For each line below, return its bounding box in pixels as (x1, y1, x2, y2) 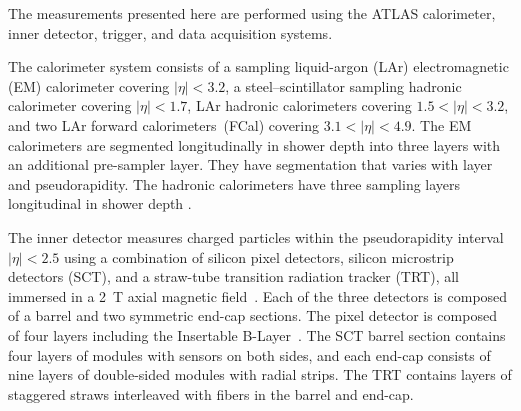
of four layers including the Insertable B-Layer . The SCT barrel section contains (8, 324, 506, 345)
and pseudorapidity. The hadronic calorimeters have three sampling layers (8, 173, 461, 194)
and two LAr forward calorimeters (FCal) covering (8, 114, 320, 135)
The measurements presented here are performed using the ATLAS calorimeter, (8, 3, 496, 23)
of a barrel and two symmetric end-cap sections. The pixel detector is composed (8, 305, 497, 326)
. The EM (411, 114, 472, 135)
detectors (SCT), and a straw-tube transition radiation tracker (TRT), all (8, 266, 460, 287)
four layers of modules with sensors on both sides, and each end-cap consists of (8, 344, 491, 365)
